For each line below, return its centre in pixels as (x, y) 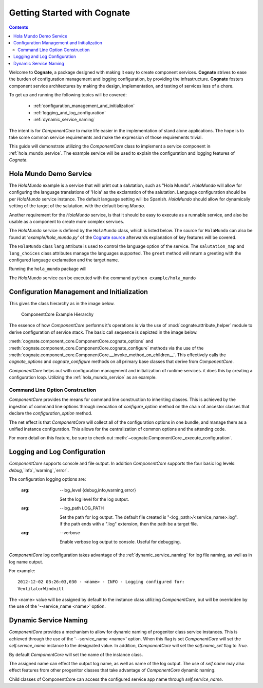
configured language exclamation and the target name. (64, 260)
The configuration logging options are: (47, 479)
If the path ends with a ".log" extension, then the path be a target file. (129, 524)
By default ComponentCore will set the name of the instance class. (76, 654)
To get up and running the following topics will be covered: (68, 95)
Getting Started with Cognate (69, 13)
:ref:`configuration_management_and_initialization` (84, 106)
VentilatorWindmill (41, 588)
